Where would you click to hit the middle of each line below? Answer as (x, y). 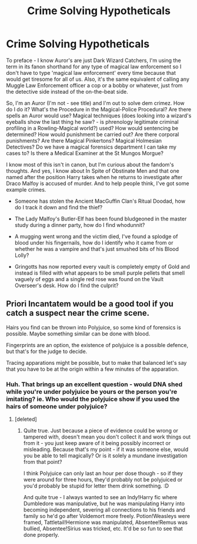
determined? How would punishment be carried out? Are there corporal (93, 134)
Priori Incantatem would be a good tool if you (90, 304)
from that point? (43, 462)
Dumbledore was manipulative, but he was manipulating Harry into (104, 504)
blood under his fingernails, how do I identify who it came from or (94, 242)
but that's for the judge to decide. (47, 351)
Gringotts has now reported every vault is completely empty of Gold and (102, 266)
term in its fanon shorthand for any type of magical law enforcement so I (94, 67)
